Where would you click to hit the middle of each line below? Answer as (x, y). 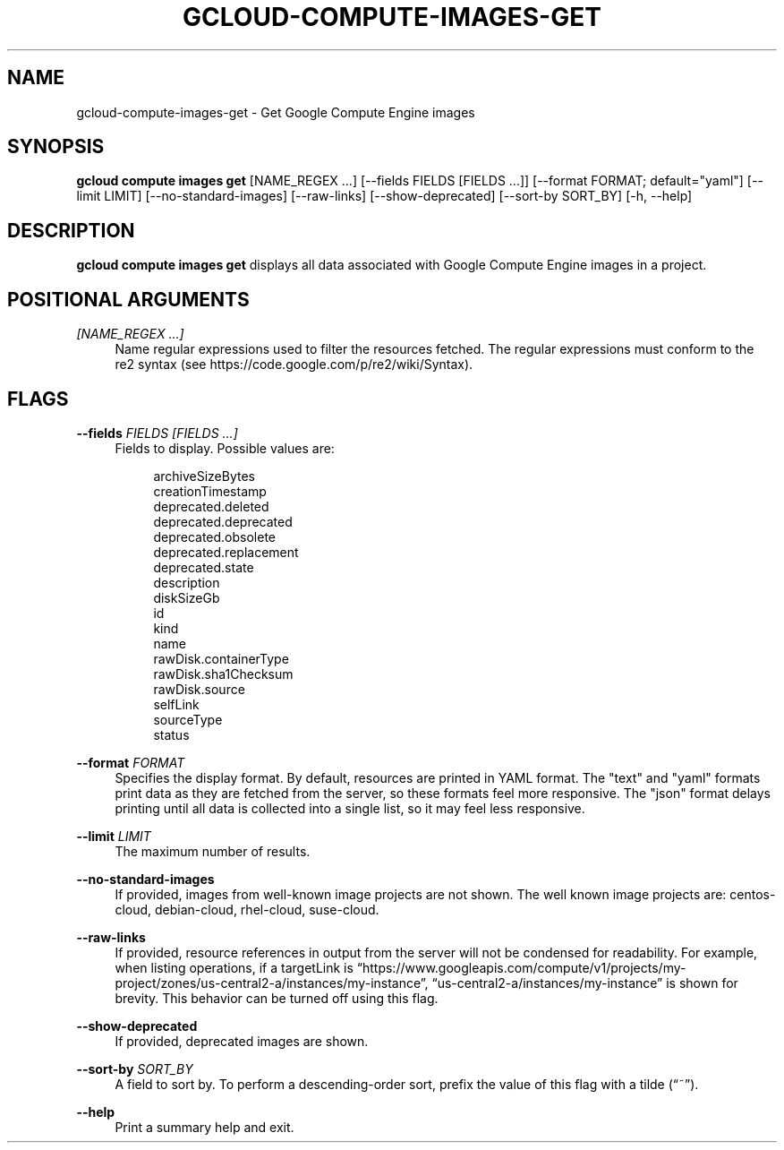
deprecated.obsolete (215, 536)
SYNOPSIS (56, 147)
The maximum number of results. (213, 851)
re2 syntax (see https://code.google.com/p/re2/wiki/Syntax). (294, 365)
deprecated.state (204, 567)
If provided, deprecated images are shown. (242, 1041)
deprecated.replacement (226, 552)
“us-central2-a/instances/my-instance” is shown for (585, 983)
